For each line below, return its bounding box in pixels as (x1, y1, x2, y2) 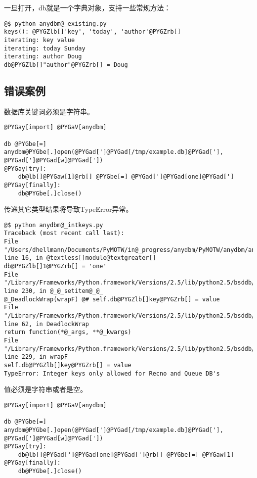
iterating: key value (4, 36, 75, 44)
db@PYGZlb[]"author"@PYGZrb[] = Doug (4, 61, 128, 68)
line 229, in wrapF (4, 353, 68, 361)
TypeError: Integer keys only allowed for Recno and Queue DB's (4, 370, 220, 377)
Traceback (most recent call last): (4, 230, 125, 237)
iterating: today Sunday (4, 45, 86, 52)
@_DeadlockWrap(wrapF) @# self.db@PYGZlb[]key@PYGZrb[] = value (4, 295, 220, 303)
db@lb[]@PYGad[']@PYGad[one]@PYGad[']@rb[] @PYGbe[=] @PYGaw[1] (18, 451, 234, 458)
